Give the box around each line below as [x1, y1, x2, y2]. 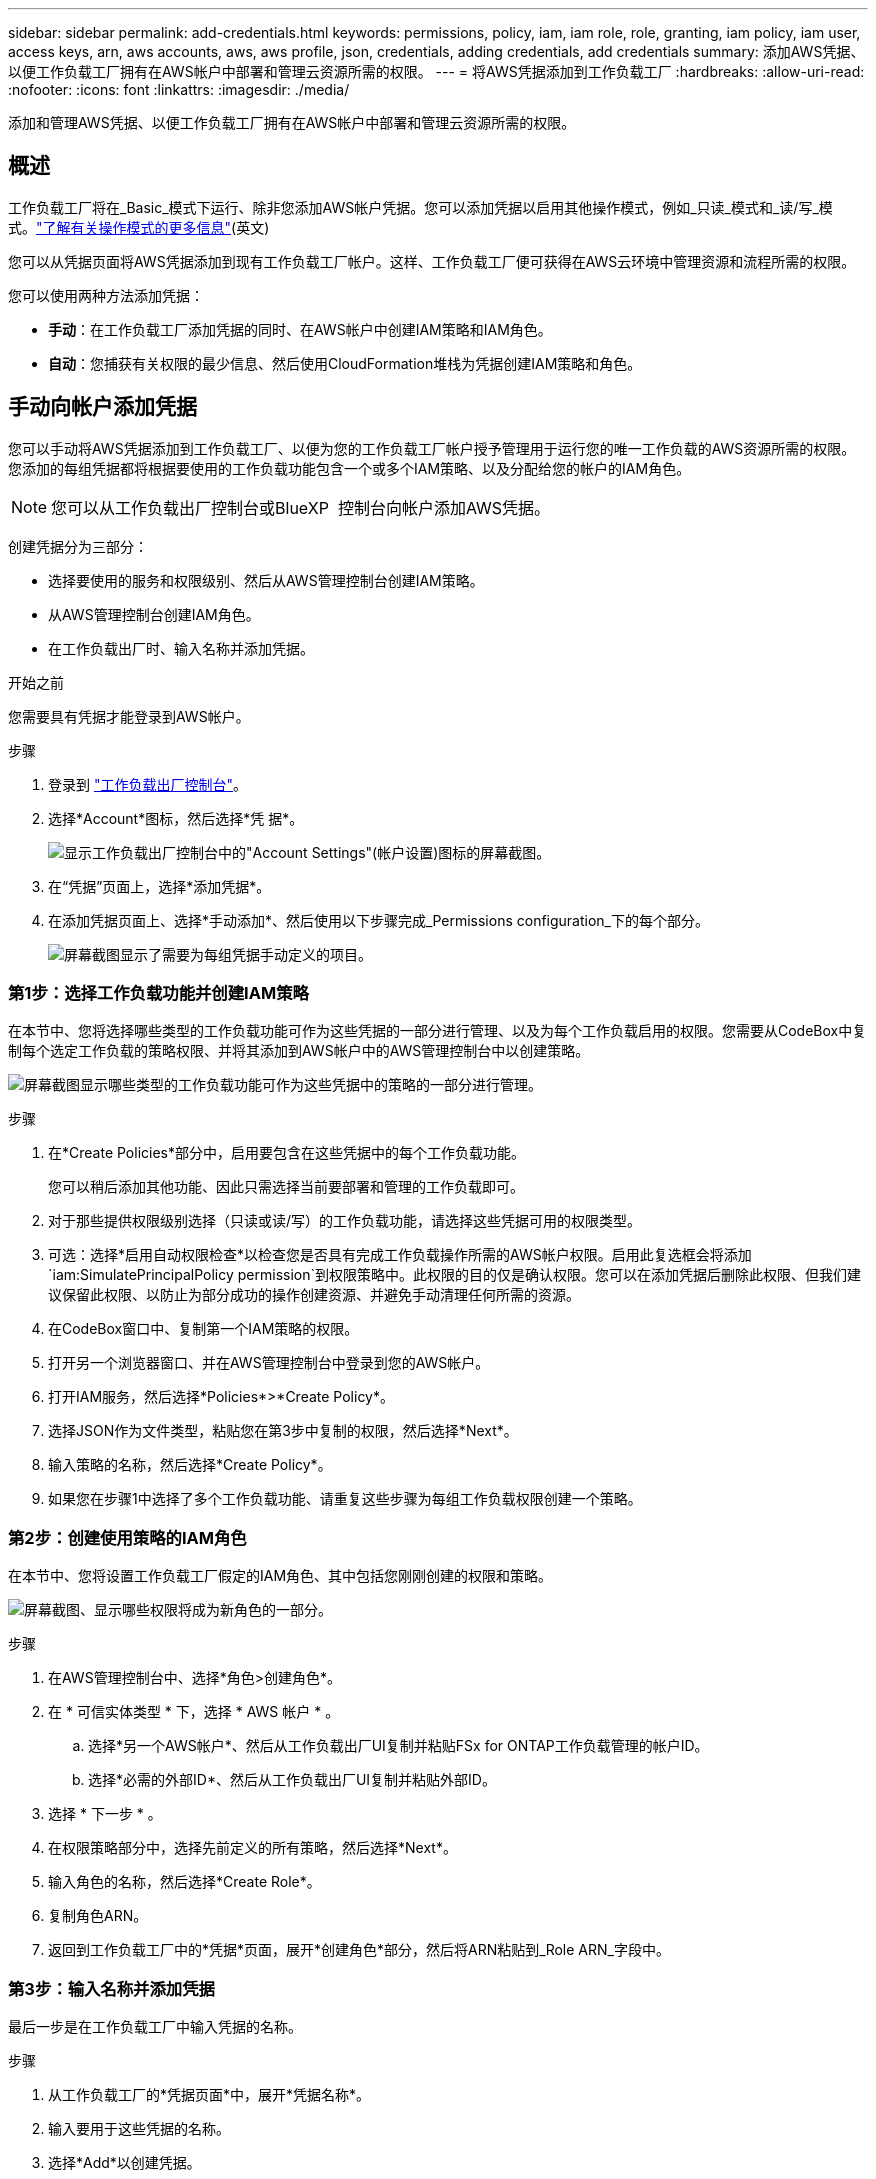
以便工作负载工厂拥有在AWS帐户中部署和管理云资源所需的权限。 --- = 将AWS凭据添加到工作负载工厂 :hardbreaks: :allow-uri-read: [8, 63, 865, 80]
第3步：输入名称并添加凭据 [8, 1978, 215, 1999]
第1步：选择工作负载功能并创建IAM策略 [8, 983, 309, 1004]
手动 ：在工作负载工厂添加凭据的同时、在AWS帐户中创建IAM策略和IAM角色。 [48, 320, 552, 338]
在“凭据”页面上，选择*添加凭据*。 [48, 877, 271, 895]
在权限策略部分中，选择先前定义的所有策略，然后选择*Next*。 [48, 1839, 457, 1857]
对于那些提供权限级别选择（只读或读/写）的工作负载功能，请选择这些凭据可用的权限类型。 [48, 1212, 642, 1230]
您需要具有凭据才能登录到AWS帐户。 [8, 707, 250, 725]
